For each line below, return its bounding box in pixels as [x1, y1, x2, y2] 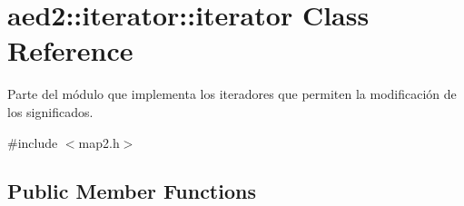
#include [7, 132, 58, 152]
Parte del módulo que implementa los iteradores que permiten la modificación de [7, 84, 457, 103]
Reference [7, 32, 133, 69]
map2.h [78, 132, 120, 152]
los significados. [7, 102, 94, 121]
